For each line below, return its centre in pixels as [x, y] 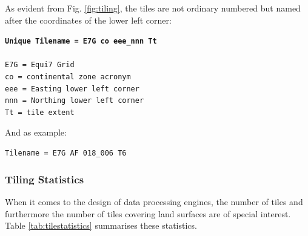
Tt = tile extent [40, 113]
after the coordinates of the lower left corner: [88, 20]
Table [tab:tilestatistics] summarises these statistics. [101, 225]
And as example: [36, 132]
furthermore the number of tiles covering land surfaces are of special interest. [148, 213]
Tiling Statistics [45, 179]
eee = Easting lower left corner [72, 89]
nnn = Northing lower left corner [75, 101]
